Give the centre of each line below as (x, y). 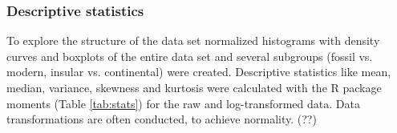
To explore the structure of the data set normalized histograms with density (193, 40)
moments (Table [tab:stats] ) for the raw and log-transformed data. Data (183, 103)
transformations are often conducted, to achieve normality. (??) (162, 119)
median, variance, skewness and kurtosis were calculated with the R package (194, 87)
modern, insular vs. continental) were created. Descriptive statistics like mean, (199, 72)
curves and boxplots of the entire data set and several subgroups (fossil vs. (190, 56)
